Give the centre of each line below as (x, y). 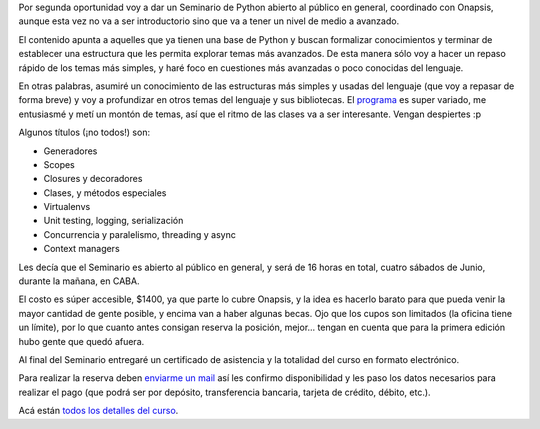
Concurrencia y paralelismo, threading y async (140, 234)
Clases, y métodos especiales (105, 192)
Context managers (81, 249)
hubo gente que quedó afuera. (81, 341)
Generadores (70, 151)
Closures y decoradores (93, 179)
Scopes (59, 164)
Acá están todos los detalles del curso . (98, 411)
